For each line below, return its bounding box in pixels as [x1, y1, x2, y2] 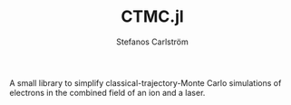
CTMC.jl [121, 6, 184, 27]
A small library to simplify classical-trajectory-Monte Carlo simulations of [9, 77, 282, 88]
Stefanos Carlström [116, 36, 189, 47]
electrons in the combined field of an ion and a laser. [9, 87, 206, 98]
